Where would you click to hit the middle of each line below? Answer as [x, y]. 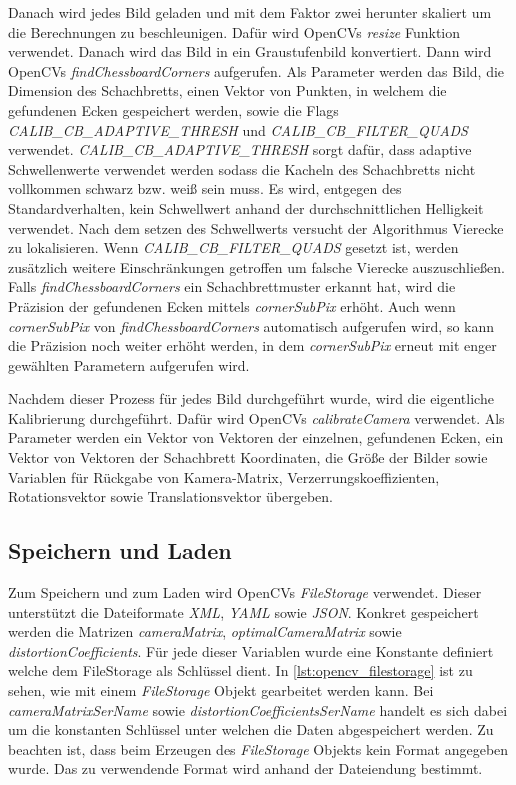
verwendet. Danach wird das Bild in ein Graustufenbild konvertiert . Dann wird [250, 51]
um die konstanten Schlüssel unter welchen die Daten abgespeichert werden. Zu [251, 729]
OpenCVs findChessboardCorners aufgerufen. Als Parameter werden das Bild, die [256, 70]
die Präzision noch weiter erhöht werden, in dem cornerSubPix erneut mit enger [252, 345]
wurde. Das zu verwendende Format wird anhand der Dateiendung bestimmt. [245, 768]
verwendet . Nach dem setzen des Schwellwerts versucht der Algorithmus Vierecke [256, 227]
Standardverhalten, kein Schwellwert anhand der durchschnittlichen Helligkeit [246, 207]
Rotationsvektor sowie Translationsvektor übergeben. [171, 496]
